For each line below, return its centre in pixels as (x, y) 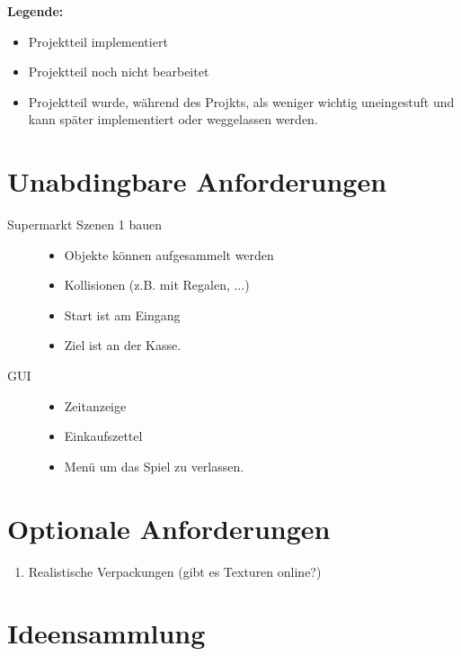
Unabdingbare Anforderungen (197, 181)
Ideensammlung (106, 633)
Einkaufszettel (103, 436)
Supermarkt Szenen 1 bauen (84, 225)
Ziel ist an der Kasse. (123, 345)
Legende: (35, 11)
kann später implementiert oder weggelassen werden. (173, 119)
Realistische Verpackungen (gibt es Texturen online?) (175, 571)
